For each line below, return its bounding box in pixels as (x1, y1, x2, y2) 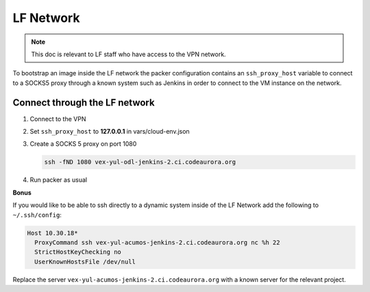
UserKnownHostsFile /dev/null (34, 258, 136, 265)
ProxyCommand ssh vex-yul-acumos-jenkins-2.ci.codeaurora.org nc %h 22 (34, 239, 280, 246)
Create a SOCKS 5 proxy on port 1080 (29, 140, 137, 148)
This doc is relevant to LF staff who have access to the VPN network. (31, 50, 226, 58)
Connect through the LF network (12, 97, 155, 108)
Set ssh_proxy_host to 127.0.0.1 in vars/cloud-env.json (29, 127, 190, 136)
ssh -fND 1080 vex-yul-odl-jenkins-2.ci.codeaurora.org (44, 158, 236, 166)
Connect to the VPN (29, 114, 86, 123)
